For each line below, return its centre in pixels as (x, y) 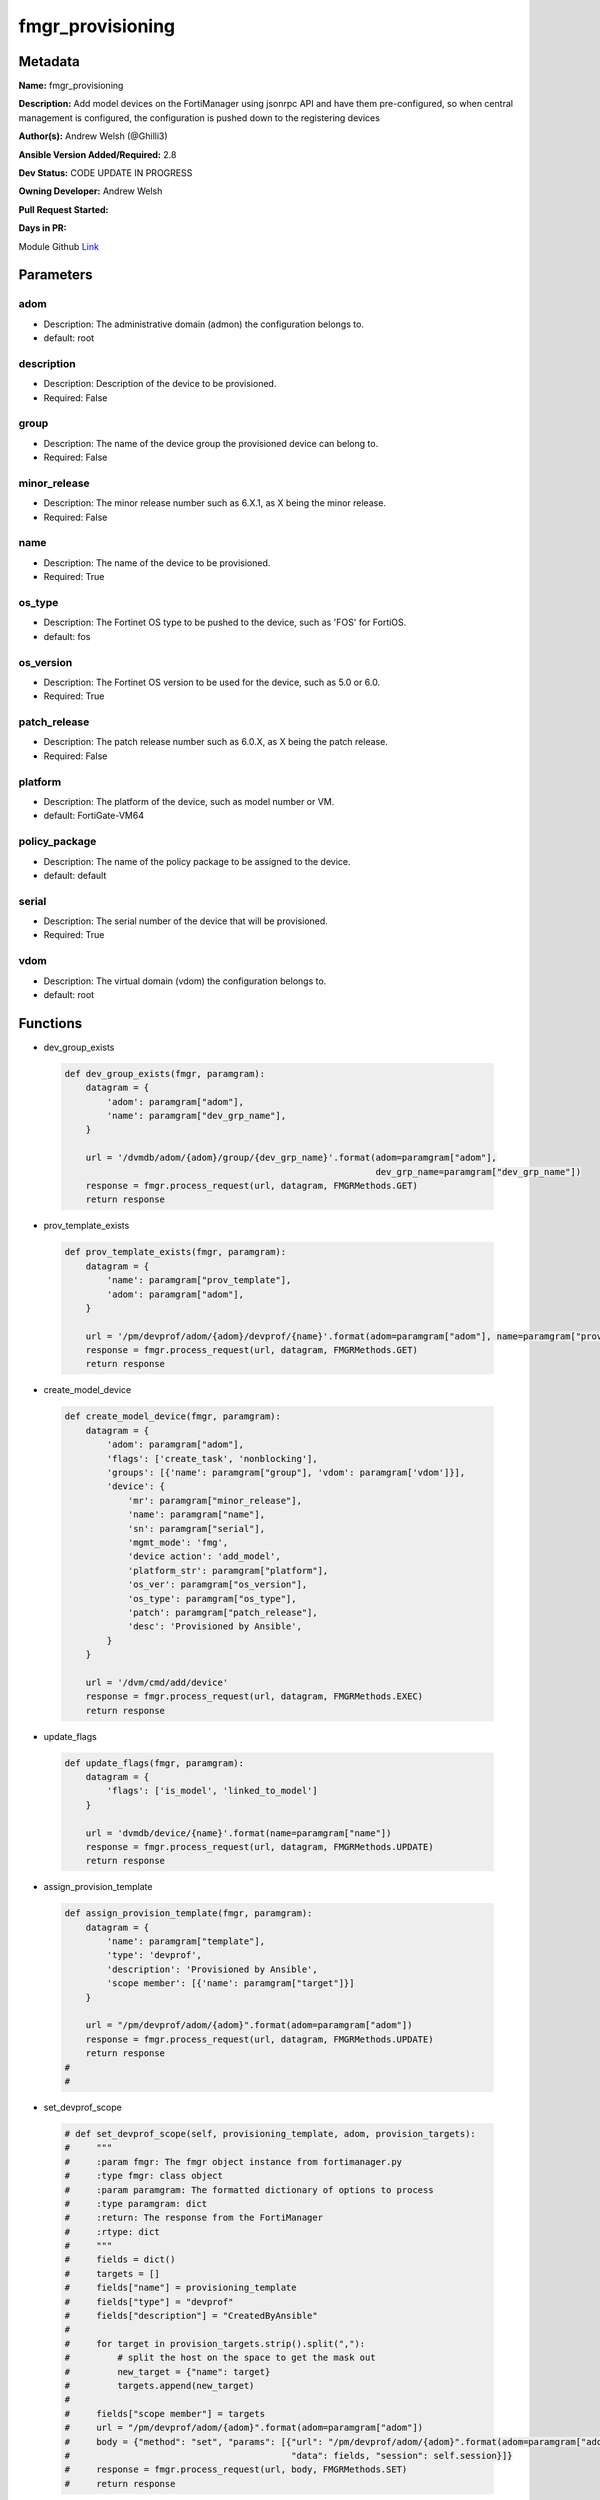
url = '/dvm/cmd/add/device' (157, 1682)
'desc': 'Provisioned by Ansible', (214, 1626)
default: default (75, 875)
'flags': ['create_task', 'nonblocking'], (212, 1458)
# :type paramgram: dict (136, 2203)
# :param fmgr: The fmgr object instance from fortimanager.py (233, 2161)
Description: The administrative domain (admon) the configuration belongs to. (204, 324)
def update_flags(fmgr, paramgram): (154, 1763)
